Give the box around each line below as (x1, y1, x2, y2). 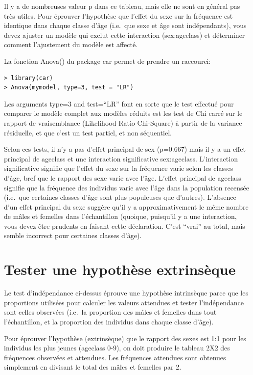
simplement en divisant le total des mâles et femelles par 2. (4, 362, 182, 372)
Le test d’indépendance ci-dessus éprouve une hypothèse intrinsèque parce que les (4, 288, 248, 298)
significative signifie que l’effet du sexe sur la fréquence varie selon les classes (4, 163, 233, 173)
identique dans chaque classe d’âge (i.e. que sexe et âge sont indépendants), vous (4, 20, 247, 30)
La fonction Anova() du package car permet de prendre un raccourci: (4, 55, 211, 66)
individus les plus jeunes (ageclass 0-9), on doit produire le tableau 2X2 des (4, 343, 230, 353)
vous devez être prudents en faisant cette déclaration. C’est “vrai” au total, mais (4, 220, 245, 231)
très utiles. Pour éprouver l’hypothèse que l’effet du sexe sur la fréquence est (4, 10, 233, 21)
